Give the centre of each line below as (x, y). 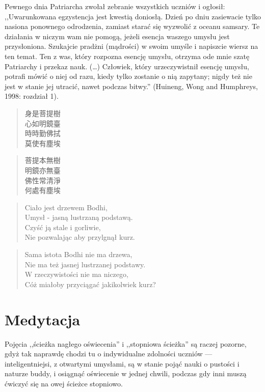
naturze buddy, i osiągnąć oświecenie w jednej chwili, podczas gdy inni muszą (126, 373)
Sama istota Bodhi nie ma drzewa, (78, 254)
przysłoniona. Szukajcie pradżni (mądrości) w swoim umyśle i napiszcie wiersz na (131, 46)
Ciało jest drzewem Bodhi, (66, 207)
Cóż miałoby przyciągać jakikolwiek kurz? (90, 284)
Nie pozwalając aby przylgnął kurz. (80, 237)
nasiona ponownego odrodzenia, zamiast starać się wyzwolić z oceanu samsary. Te (132, 26)
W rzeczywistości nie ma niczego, (76, 274)
